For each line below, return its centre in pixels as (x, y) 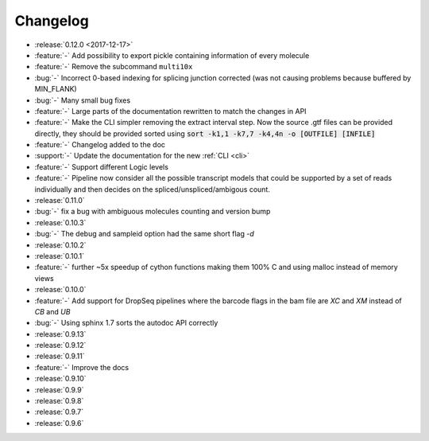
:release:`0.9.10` (60, 379)
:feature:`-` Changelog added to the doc (100, 145)
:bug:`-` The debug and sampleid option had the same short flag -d (144, 234)
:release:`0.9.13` (60, 334)
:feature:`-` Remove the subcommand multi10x (114, 67)
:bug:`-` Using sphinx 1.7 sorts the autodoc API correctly (126, 323)
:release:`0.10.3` (60, 222)
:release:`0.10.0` (60, 290)
